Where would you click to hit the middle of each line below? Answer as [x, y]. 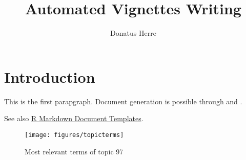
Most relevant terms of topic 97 [74, 151]
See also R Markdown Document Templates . [74, 118]
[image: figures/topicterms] [74, 135]
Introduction [50, 76]
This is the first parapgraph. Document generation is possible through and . [123, 101]
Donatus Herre [133, 33]
